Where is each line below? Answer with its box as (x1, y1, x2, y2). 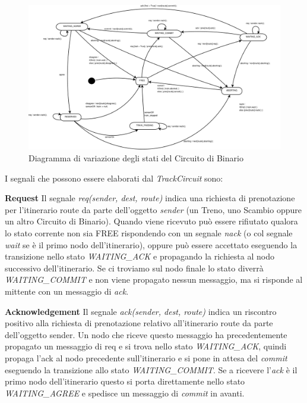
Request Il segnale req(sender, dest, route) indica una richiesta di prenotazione (5, 192, 295, 204)
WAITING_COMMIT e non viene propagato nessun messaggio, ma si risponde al (5, 273, 303, 286)
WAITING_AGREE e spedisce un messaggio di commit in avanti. (5, 386, 245, 399)
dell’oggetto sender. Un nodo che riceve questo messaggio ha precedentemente (5, 328, 287, 340)
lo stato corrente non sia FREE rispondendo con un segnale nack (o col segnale (5, 227, 293, 239)
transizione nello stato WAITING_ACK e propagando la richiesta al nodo (5, 250, 274, 263)
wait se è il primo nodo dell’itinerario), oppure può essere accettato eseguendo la (5, 238, 297, 251)
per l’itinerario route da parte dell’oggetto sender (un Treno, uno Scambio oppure (5, 203, 302, 215)
